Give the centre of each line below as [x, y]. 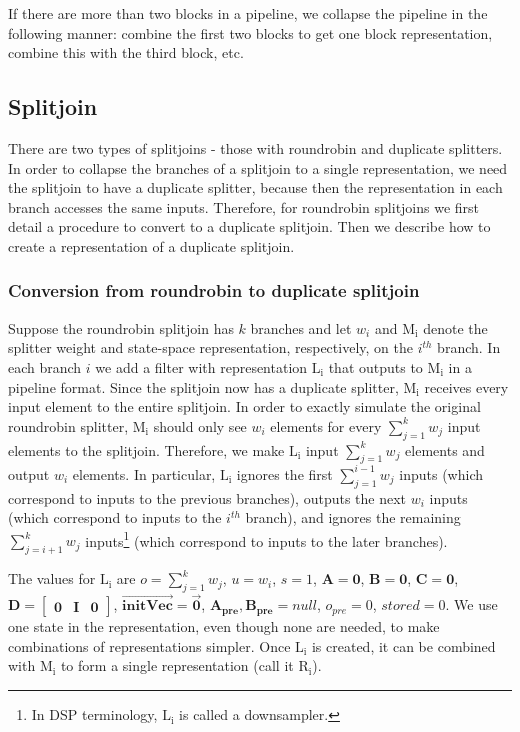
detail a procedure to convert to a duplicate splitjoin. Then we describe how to [249, 226]
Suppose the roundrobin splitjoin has [121, 327]
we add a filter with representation [201, 366]
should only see [200, 425]
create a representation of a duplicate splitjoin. [151, 245]
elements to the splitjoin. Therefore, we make [146, 449]
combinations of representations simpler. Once [149, 645]
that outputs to [375, 366]
